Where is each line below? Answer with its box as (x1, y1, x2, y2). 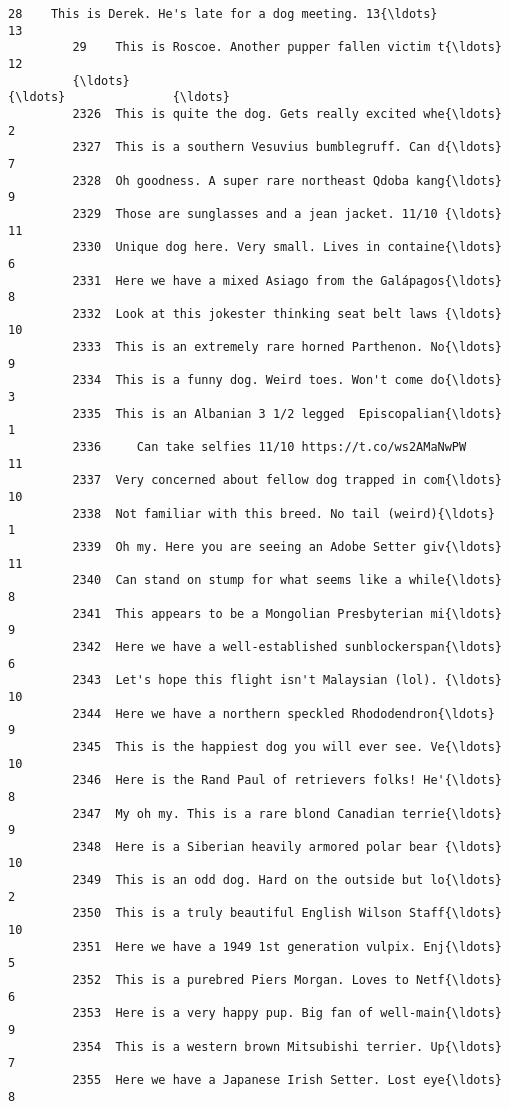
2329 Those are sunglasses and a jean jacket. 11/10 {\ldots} (72, 206, 502, 221)
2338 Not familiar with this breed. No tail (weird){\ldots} (72, 506, 495, 521)
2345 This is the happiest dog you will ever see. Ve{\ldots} (72, 739, 502, 754)
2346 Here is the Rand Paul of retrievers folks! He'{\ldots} (72, 773, 502, 788)
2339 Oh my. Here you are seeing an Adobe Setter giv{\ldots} (72, 540, 502, 554)
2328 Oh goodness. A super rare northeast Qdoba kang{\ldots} (72, 173, 502, 188)
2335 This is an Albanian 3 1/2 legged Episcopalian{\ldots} (72, 406, 502, 421)
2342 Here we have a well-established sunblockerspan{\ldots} (72, 639, 502, 654)
